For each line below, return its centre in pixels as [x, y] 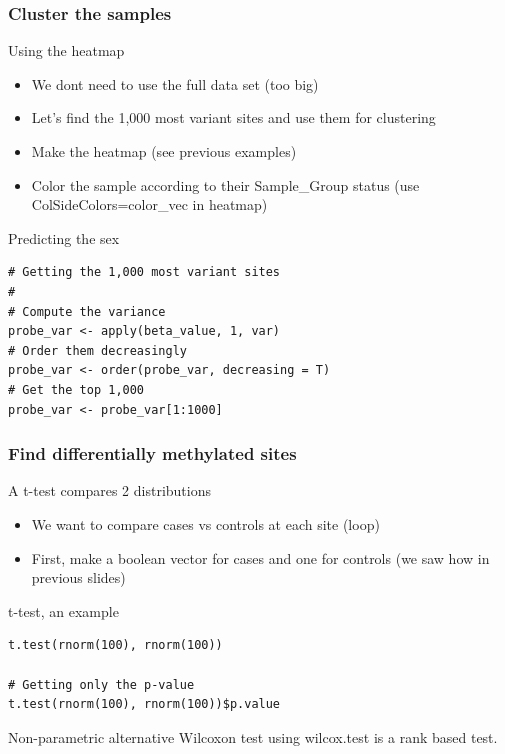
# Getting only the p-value [101, 684]
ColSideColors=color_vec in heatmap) [149, 204]
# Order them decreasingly [97, 350]
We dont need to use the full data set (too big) [175, 83]
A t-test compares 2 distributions [109, 490]
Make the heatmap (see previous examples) [164, 151]
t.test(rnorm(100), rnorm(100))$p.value [144, 704]
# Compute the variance [87, 311]
